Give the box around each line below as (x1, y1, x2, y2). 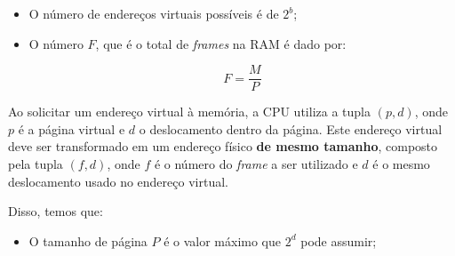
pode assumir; (300, 231, 377, 250)
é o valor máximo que (164, 231, 281, 250)
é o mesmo (372, 155, 430, 173)
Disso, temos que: (8, 202, 103, 220)
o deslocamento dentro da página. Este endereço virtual (139, 119, 443, 138)
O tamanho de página (28, 231, 148, 250)
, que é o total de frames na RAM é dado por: (95, 34, 347, 52)
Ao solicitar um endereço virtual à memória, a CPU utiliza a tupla (8, 102, 371, 121)
